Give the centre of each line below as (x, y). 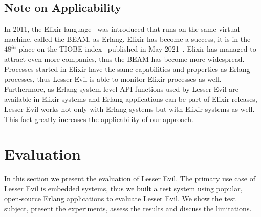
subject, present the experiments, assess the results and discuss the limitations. (128, 209)
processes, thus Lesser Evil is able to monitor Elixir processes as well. (113, 79)
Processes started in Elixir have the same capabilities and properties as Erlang (127, 69)
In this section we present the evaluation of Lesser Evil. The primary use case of (130, 178)
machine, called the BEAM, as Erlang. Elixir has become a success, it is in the (127, 39)
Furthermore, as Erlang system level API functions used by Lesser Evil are (121, 89)
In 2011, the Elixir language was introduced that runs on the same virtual (122, 29)
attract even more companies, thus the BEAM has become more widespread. (124, 58)
